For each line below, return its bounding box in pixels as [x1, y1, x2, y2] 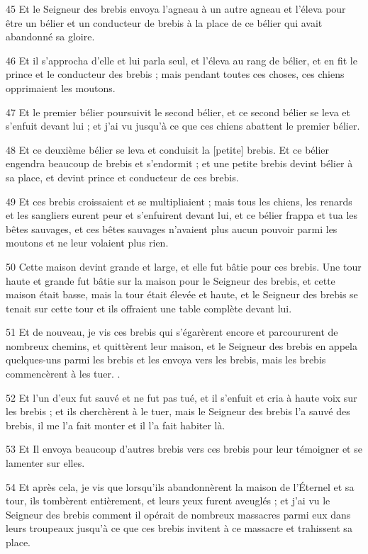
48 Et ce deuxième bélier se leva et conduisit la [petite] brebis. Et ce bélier [6, 142, 330, 157]
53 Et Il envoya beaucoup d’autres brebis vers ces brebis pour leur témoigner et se [6, 441, 362, 456]
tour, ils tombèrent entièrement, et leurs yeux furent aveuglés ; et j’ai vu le [6, 493, 330, 508]
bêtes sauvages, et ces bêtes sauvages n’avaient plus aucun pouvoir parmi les [6, 221, 338, 236]
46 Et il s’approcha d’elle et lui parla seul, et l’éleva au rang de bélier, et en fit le [6, 52, 357, 67]
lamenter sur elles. [6, 456, 85, 470]
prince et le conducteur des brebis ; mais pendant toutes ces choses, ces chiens [6, 67, 345, 81]
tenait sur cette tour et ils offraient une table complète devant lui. [6, 300, 292, 315]
